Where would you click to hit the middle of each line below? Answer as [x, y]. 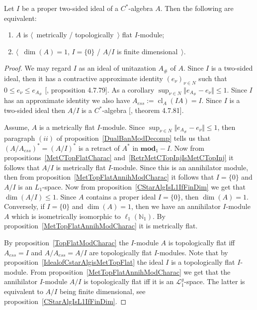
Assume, [17, 127]
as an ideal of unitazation [117, 68]
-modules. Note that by [193, 252]
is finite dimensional [147, 51]
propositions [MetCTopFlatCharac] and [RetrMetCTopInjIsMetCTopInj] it [119, 157]
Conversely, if [24, 206]
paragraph [20, 138]
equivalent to [24, 291]
